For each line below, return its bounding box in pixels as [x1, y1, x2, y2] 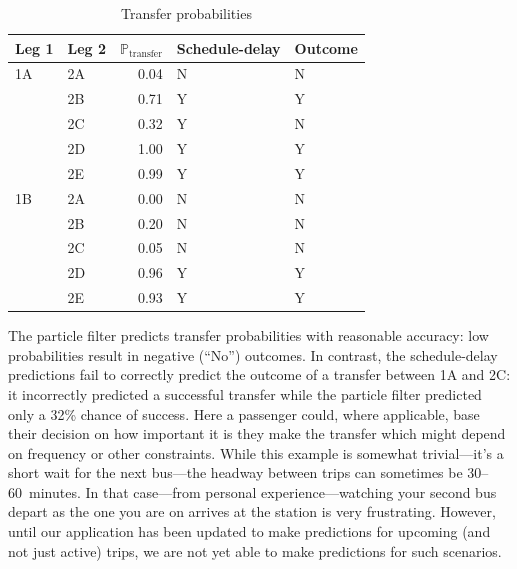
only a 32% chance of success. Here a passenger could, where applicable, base [8, 403, 480, 424]
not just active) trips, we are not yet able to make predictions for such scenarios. [8, 540, 502, 561]
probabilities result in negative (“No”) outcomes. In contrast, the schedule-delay [8, 344, 498, 365]
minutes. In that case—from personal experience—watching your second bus [28, 481, 497, 502]
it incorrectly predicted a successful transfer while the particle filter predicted [8, 383, 482, 404]
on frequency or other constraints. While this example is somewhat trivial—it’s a [8, 442, 504, 463]
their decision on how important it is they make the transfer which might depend [8, 423, 506, 444]
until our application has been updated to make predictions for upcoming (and [8, 521, 491, 542]
